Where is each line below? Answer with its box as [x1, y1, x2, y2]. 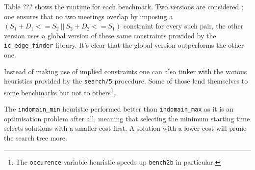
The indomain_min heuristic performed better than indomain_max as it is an [4, 104, 234, 114]
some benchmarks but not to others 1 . [4, 85, 116, 97]
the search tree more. [4, 132, 67, 142]
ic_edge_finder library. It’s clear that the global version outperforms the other [4, 40, 244, 50]
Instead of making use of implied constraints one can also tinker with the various [4, 66, 247, 76]
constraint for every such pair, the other [123, 21, 244, 31]
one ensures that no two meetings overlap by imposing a [4, 11, 173, 21]
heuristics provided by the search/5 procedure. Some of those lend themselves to [4, 76, 248, 86]
